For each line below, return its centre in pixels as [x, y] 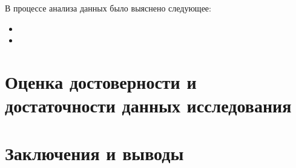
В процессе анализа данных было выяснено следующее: [108, 8]
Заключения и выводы [94, 153]
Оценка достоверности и [101, 81]
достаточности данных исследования [148, 105]
